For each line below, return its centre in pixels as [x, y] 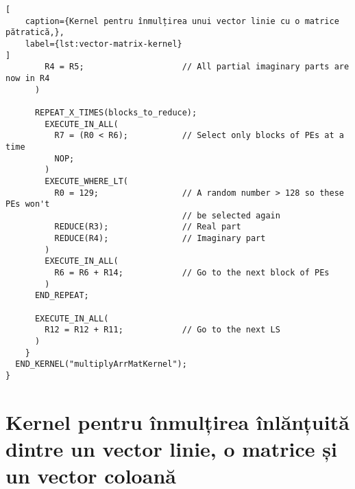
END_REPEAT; [62, 296]
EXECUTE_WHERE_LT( [86, 181]
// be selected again [231, 215]
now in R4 [28, 78]
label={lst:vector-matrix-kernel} [103, 44]
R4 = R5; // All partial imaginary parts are [197, 67]
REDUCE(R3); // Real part [148, 227]
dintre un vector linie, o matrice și [171, 449]
